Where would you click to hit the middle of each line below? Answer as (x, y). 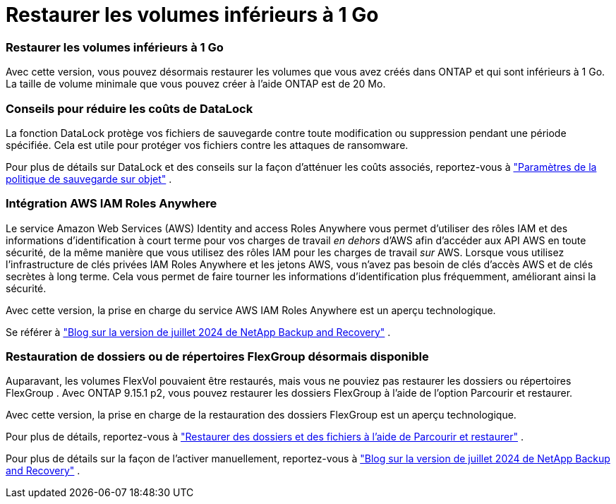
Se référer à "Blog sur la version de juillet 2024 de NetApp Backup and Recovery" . (198, 332)
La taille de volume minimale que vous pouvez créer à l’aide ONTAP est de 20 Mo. (196, 84)
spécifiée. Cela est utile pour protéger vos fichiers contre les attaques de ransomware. (207, 145)
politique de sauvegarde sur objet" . (89, 179)
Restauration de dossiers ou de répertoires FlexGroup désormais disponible (217, 356)
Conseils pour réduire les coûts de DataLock (129, 108)
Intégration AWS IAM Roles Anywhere (111, 204)
